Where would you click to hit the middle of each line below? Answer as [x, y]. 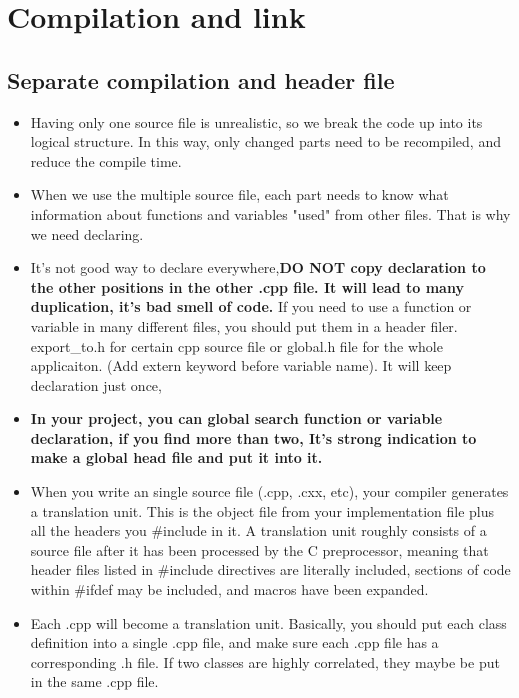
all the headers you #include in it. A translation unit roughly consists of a [258, 530]
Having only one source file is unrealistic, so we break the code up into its [256, 121]
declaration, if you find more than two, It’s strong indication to [253, 437]
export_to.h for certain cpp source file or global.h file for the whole [236, 345]
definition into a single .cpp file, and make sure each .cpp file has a [234, 642]
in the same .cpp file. [94, 681]
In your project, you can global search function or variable [236, 418]
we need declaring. [87, 233]
